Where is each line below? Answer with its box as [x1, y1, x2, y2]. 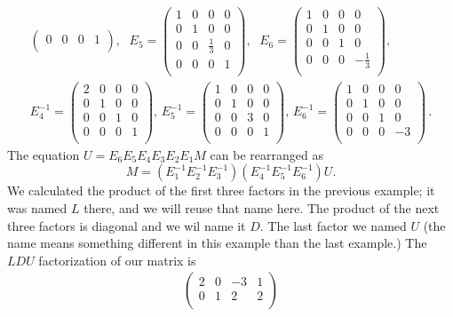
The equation [7, 145, 80, 163]
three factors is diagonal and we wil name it [7, 216, 246, 234]
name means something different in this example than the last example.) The [7, 234, 427, 252]
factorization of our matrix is [38, 250, 196, 269]
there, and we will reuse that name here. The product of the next [83, 199, 440, 218]
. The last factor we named [259, 216, 407, 234]
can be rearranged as [210, 145, 323, 163]
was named [7, 199, 68, 218]
